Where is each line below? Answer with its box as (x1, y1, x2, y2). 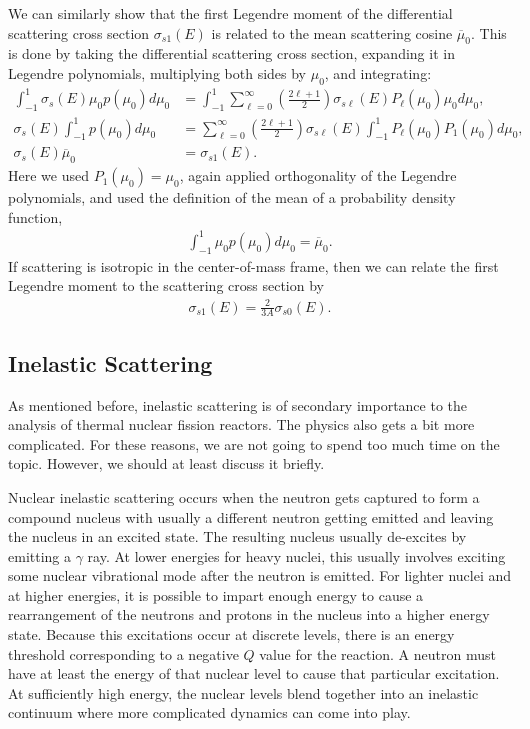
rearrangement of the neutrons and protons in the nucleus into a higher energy (8, 604, 490, 625)
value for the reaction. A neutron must (259, 643, 496, 664)
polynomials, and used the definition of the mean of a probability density (8, 187, 456, 208)
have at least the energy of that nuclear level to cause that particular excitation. (8, 663, 500, 684)
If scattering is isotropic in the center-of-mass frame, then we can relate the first (8, 255, 499, 276)
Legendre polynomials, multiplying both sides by (8, 62, 307, 83)
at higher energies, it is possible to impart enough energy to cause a (8, 584, 424, 605)
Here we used (8, 165, 89, 186)
